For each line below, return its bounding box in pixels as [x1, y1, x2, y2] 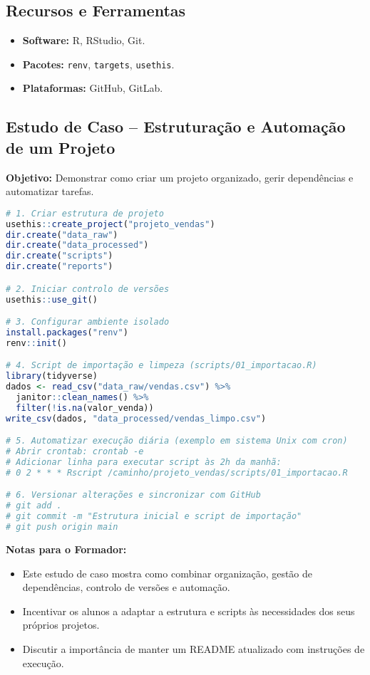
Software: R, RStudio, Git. [22, 33, 145, 48]
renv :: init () [6, 337, 67, 348]
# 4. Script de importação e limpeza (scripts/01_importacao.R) [6, 360, 317, 371]
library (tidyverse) [6, 371, 98, 382]
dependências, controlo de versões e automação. [22, 580, 230, 595]
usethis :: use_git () [6, 294, 98, 305]
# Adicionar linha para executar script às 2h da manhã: [6, 457, 282, 468]
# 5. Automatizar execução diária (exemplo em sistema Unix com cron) [6, 436, 348, 446]
